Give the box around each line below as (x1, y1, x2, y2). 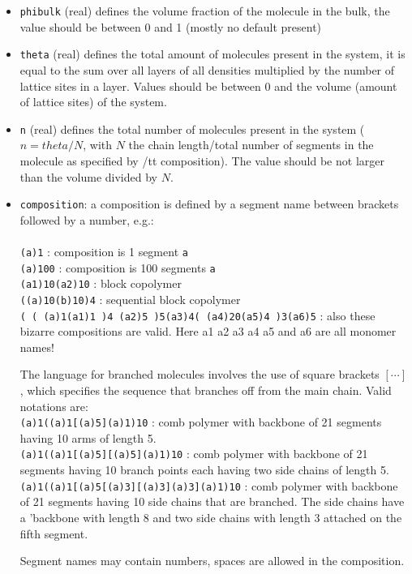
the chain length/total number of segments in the (128, 136, 374, 153)
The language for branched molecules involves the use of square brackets (19, 366, 380, 383)
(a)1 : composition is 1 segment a (19, 242, 188, 259)
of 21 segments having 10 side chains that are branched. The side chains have (19, 493, 405, 510)
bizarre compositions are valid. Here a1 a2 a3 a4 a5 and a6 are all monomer (19, 323, 397, 340)
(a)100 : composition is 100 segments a (19, 259, 216, 276)
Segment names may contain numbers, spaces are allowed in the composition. (19, 552, 405, 569)
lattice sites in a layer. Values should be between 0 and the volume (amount (19, 77, 397, 94)
